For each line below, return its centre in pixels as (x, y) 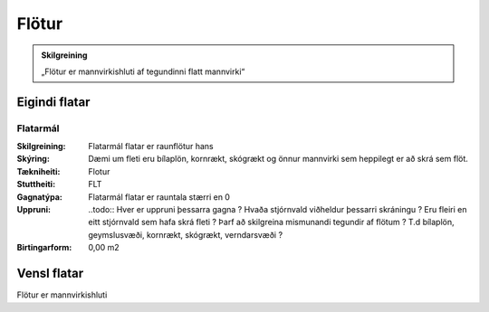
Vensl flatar (50, 274)
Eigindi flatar (53, 102)
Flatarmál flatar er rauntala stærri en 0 (159, 197)
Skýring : (33, 159)
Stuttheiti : (36, 184)
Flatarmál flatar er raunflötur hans (151, 147)
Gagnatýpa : (39, 197)
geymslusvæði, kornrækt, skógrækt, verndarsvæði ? (186, 234)
